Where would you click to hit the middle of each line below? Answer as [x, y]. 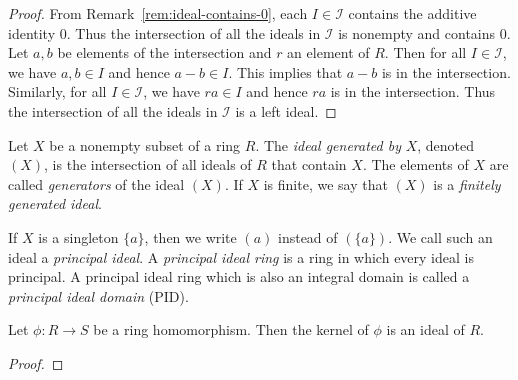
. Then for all [425, 52]
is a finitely [467, 183]
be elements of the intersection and [164, 52]
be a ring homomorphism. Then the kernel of [231, 329]
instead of [307, 236]
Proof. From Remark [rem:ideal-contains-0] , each [158, 13]
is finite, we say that [325, 183]
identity [32, 32]
